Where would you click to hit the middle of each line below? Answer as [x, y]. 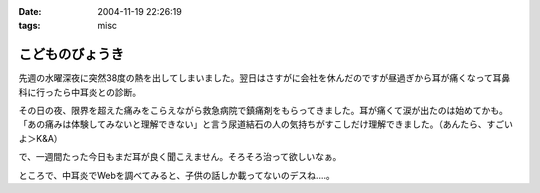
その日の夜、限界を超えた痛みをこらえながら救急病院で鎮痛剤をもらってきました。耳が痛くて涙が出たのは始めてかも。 [263, 111]
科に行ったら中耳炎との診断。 [80, 92]
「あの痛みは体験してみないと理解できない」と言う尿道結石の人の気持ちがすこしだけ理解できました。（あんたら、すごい [266, 124]
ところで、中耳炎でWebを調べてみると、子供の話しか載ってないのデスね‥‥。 [176, 175]
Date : [30, 11]
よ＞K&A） [41, 138]
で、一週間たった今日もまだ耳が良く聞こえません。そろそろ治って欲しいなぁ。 [180, 157]
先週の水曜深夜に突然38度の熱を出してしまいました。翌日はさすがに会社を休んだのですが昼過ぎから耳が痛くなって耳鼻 [264, 78]
